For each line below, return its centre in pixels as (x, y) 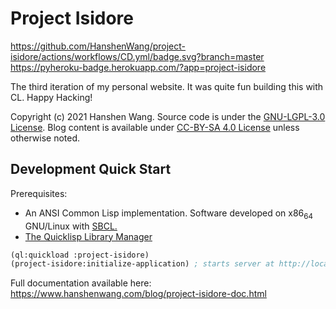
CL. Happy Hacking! (51, 97)
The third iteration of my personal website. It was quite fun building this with (167, 86)
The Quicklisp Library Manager (88, 236)
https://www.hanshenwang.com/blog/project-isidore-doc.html (138, 294)
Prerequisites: (39, 193)
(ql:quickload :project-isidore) (80, 255)
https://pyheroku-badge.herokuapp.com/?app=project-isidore (138, 67)
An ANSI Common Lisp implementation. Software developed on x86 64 (169, 214)
